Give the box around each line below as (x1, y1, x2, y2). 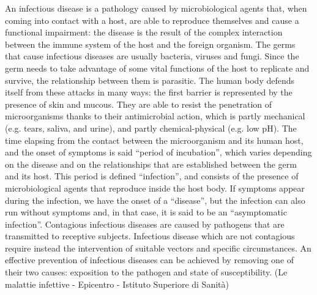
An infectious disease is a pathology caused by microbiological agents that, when (5, 2, 307, 14)
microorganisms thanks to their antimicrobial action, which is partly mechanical (5, 110, 305, 122)
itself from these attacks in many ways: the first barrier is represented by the (5, 86, 293, 99)
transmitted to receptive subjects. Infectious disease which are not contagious (5, 230, 295, 242)
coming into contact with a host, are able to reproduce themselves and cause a (5, 13, 299, 26)
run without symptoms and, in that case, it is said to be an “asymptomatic (5, 206, 287, 218)
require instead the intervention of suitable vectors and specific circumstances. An (5, 241, 311, 254)
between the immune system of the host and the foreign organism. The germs (5, 37, 296, 50)
